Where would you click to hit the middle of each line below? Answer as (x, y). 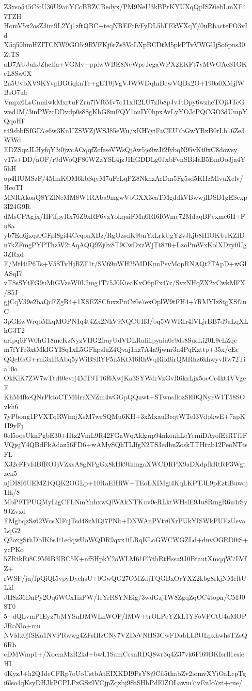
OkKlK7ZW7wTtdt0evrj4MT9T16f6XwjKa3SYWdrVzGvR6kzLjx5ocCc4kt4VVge (125, 378)
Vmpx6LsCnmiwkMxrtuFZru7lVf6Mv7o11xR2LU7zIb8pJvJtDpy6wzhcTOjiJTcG (124, 101)
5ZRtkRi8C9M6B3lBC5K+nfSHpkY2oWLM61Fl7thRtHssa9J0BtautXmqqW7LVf (125, 559)
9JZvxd (15, 511)
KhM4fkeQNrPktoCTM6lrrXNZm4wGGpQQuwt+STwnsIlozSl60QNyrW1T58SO (125, 397)
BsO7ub (16, 92)
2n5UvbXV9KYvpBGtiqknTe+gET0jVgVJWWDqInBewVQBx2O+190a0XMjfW (124, 82)
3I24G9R (17, 206)
